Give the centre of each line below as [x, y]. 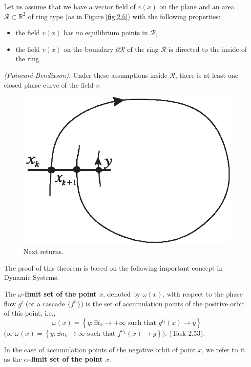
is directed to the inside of [208, 49]
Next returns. [43, 251]
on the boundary [89, 49]
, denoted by [122, 294]
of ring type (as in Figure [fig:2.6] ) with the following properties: [124, 16]
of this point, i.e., [30, 313]
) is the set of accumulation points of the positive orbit [163, 303]
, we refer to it [223, 349]
